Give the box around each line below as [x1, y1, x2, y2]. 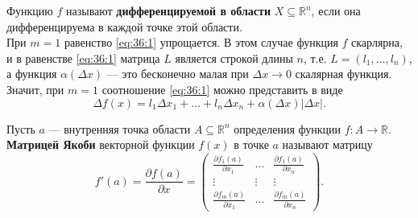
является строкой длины [175, 49, 293, 66]
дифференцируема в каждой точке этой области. [6, 18, 242, 35]
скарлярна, [351, 34, 403, 51]
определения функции [234, 120, 341, 137]
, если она [311, 2, 361, 19]
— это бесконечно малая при [106, 65, 249, 82]
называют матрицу [282, 136, 373, 153]
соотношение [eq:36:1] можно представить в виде [101, 80, 343, 97]
